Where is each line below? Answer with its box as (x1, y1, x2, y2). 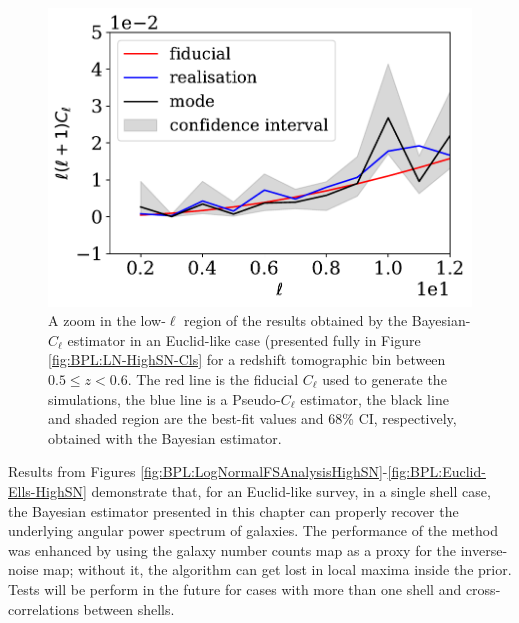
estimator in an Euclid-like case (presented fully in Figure (67, 329, 421, 350)
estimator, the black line (300, 388, 449, 409)
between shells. (83, 598, 175, 619)
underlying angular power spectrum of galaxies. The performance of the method (8, 520, 499, 541)
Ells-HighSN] (8, 480, 87, 501)
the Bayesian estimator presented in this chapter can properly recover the (8, 500, 459, 521)
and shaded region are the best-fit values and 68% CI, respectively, (48, 408, 457, 429)
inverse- (460, 539, 508, 560)
